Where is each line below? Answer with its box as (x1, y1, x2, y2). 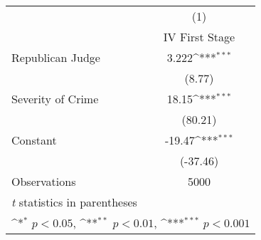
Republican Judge (11, 49, 100, 66)
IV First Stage (163, 28, 235, 45)
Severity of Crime (11, 90, 99, 107)
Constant (11, 132, 57, 148)
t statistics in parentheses (11, 194, 137, 210)
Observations (11, 173, 76, 189)
